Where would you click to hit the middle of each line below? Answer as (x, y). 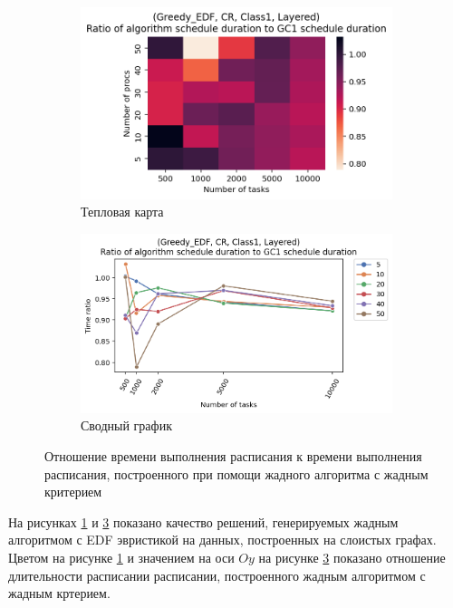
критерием (73, 492)
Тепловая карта (122, 212)
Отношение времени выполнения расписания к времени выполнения (233, 456)
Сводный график (126, 425)
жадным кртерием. (59, 593)
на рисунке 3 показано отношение (352, 558)
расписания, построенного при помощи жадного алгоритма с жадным (236, 473)
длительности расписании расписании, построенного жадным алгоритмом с (217, 575)
